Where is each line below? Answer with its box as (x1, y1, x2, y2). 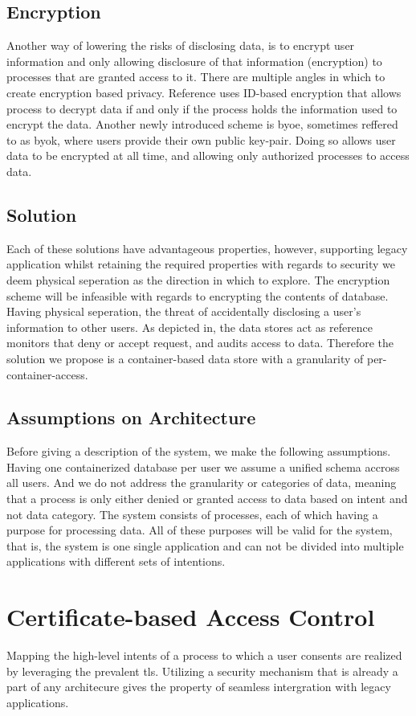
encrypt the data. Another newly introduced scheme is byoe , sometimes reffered (6, 116, 398, 133)
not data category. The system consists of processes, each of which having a (6, 505, 378, 522)
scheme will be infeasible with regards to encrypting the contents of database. (6, 287, 389, 304)
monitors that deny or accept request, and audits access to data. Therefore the (6, 334, 394, 351)
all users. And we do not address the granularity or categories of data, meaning (6, 474, 397, 491)
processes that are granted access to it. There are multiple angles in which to (6, 68, 385, 85)
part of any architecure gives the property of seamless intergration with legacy (6, 678, 391, 695)
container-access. (6, 366, 88, 383)
